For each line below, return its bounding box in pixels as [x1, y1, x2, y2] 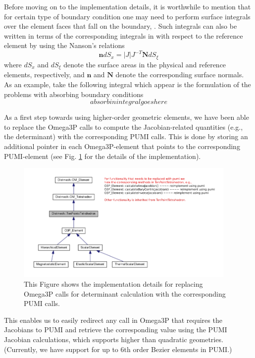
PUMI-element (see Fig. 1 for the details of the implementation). [4, 151, 201, 161]
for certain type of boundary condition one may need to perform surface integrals [4, 11, 251, 21]
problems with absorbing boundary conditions [4, 89, 144, 99]
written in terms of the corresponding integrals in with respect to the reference [4, 30, 243, 41]
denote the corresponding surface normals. [115, 69, 244, 80]
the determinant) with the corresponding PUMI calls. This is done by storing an [4, 131, 248, 142]
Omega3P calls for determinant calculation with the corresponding [24, 288, 226, 299]
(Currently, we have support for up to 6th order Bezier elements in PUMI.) [4, 344, 232, 354]
